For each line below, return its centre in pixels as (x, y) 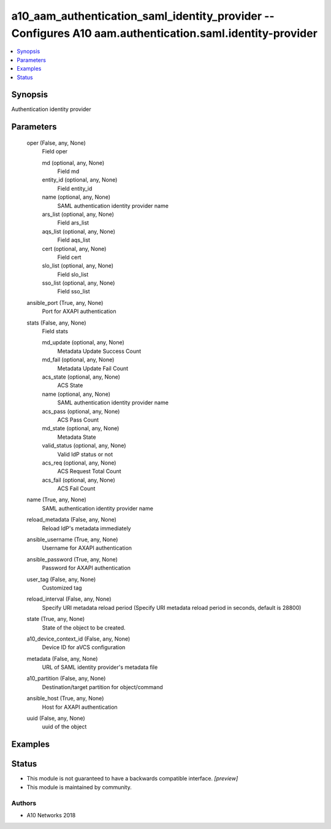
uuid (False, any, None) (56, 719)
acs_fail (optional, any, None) (79, 480)
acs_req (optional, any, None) (79, 463)
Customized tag (62, 588)
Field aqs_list (74, 240)
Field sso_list (74, 291)
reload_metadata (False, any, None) (71, 520)
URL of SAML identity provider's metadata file (100, 667)
